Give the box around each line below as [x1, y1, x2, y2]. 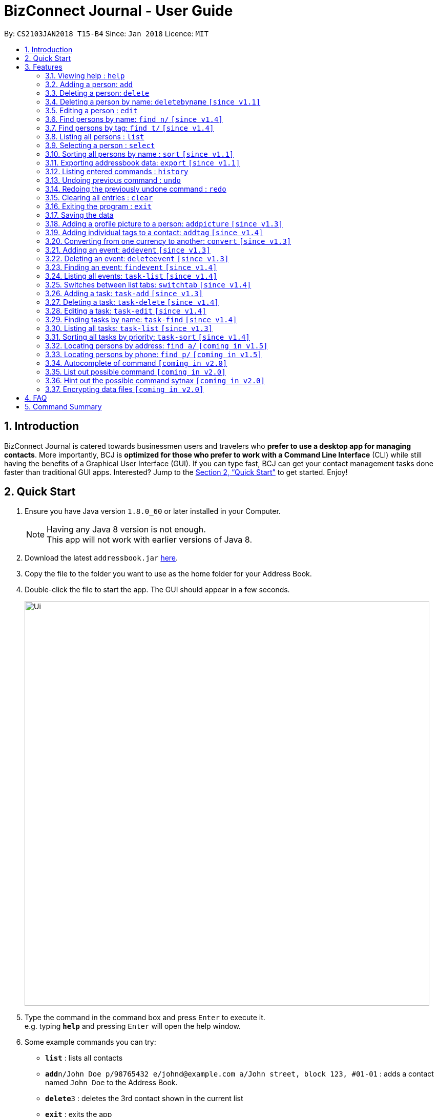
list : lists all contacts [45, 1053, 123, 1063]
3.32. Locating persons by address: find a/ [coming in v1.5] [45, 341, 268, 350]
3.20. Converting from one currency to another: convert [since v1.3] [45, 236, 291, 245]
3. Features [25, 62, 62, 71]
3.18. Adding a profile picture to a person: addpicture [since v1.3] [45, 219, 283, 228]
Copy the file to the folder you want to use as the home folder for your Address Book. [25, 569, 312, 578]
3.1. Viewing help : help [45, 71, 125, 80]
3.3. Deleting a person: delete [45, 88, 150, 97]
